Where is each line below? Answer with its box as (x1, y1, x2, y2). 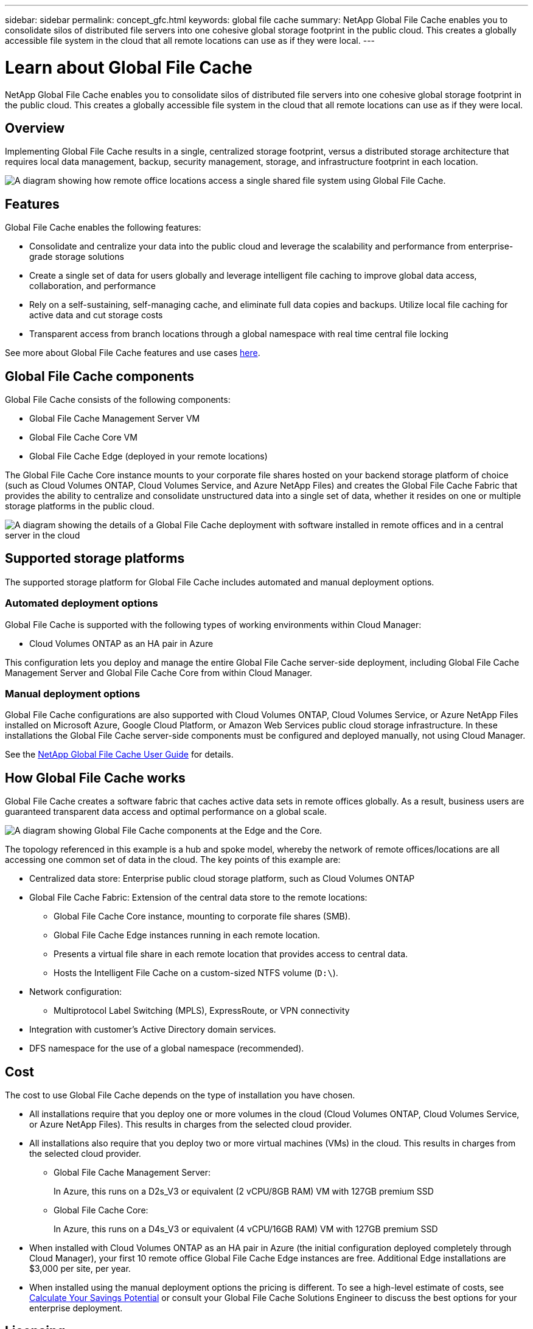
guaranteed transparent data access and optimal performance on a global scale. (5, 806, 327, 817)
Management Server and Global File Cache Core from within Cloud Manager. (5, 667, 313, 678)
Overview (5, 120, 65, 136)
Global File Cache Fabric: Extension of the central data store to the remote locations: (29, 892, 368, 903)
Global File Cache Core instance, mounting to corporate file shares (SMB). (54, 911, 350, 922)
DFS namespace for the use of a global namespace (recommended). (29, 1043, 304, 1054)
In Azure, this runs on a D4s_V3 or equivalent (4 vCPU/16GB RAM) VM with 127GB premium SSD (54, 1224, 438, 1235)
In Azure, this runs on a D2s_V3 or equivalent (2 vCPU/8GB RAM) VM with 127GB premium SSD (54, 1186, 434, 1197)
